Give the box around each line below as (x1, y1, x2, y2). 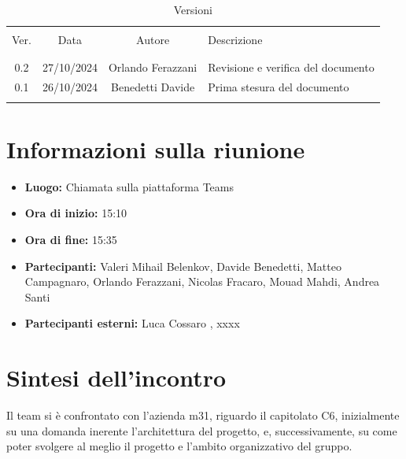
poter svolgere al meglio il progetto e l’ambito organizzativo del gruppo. (6, 438, 352, 454)
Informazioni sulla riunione (6, 132, 305, 165)
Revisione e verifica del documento (208, 59, 375, 76)
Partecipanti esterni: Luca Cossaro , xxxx (24, 315, 240, 331)
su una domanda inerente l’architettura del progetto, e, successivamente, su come (6, 422, 397, 439)
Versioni (173, 2, 212, 17)
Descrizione (208, 31, 263, 48)
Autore (136, 31, 170, 48)
